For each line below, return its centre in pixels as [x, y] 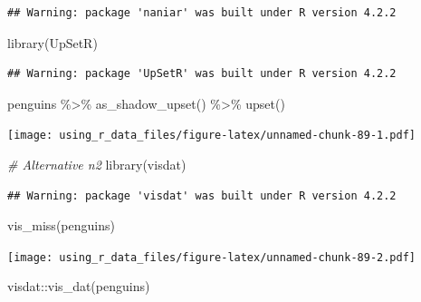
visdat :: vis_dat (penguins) [79, 286]
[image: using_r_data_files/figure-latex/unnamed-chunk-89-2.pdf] [212, 257]
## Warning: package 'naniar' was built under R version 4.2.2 [202, 13]
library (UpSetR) [53, 42]
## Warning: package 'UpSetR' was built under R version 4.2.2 [202, 74]
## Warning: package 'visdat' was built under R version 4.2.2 [202, 195]
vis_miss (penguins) [61, 225]
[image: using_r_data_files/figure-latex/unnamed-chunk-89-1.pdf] [212, 136]
